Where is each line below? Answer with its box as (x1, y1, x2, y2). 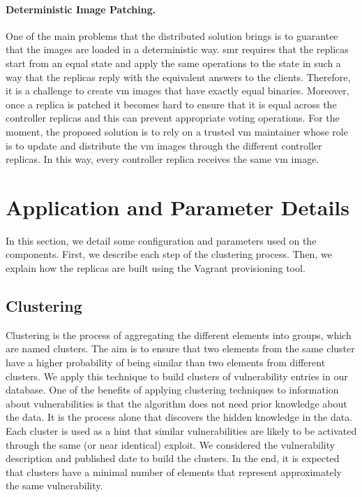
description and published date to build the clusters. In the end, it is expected (6, 451, 340, 466)
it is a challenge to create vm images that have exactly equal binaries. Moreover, (6, 83, 349, 98)
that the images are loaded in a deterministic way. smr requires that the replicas (6, 42, 349, 57)
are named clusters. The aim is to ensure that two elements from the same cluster (6, 341, 355, 356)
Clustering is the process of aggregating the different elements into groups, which (6, 327, 352, 342)
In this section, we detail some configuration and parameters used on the (6, 233, 317, 247)
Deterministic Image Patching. (6, 1, 156, 16)
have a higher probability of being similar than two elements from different (6, 355, 326, 370)
